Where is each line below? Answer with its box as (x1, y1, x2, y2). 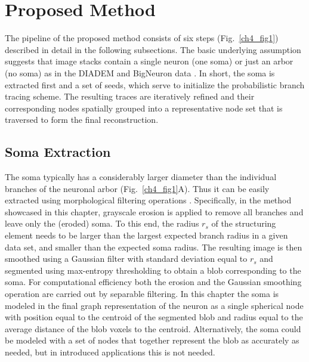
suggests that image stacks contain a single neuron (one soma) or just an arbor (5, 55, 293, 67)
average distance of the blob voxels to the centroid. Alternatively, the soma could (5, 322, 301, 335)
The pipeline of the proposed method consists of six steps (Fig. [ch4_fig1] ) (5, 32, 279, 44)
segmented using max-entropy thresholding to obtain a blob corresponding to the (5, 264, 301, 276)
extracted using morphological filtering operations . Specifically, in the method (5, 194, 292, 206)
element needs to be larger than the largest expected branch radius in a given (5, 229, 288, 242)
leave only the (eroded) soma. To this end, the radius (5, 217, 199, 230)
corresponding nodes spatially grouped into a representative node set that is (5, 101, 283, 114)
